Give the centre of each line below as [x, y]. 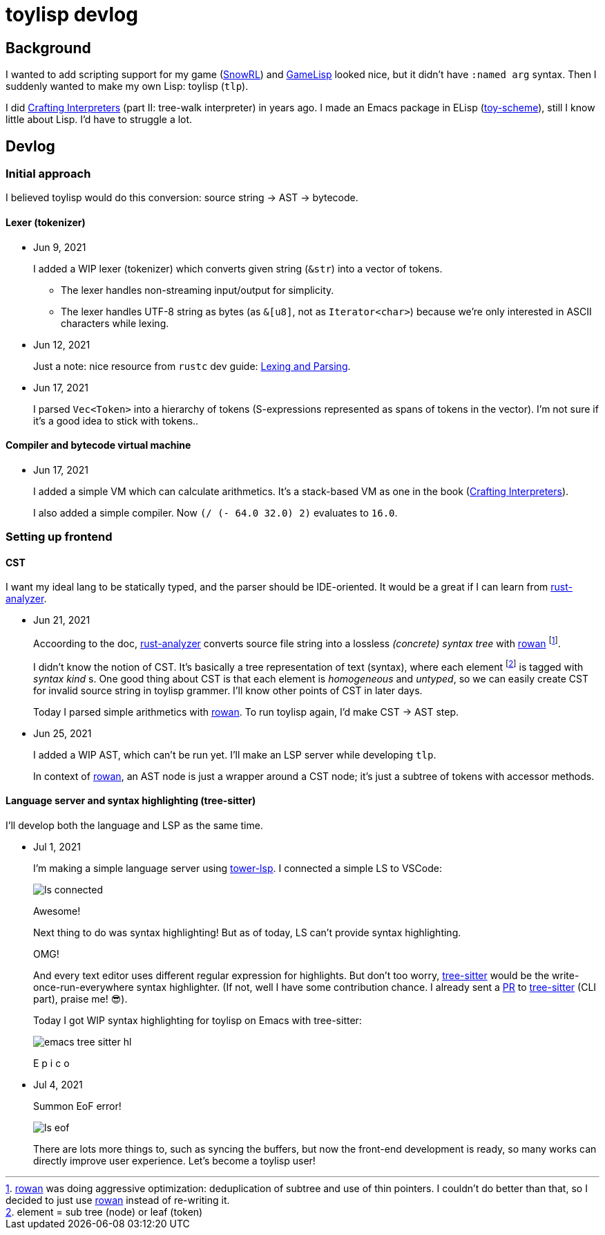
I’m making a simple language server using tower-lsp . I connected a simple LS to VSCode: [238, 868]
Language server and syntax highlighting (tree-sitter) [131, 801]
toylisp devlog [72, 15]
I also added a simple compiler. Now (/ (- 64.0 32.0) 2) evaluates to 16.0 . [215, 512]
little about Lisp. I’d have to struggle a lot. [99, 120]
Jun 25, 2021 [63, 733]
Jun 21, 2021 [62, 620]
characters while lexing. [115, 323]
